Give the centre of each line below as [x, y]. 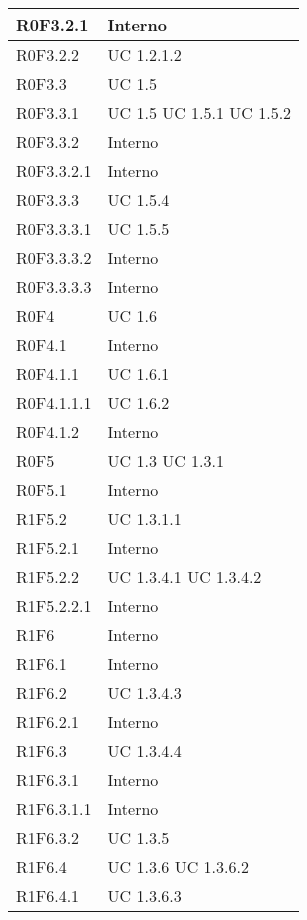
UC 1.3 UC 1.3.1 [166, 460]
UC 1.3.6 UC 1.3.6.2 [178, 866]
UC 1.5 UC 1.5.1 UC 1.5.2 [199, 112]
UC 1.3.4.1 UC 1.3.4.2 [184, 576]
